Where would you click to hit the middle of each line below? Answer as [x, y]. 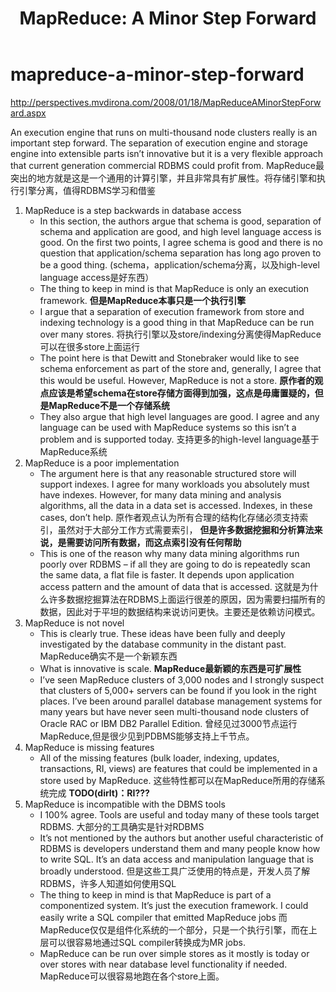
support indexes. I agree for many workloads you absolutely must [174, 484]
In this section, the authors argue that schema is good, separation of [180, 221]
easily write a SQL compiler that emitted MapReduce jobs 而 [163, 917]
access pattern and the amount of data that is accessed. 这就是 [170, 586]
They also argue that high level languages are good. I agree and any [179, 416]
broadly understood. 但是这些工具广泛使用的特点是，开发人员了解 [175, 871]
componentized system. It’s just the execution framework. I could [174, 905]
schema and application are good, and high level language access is [180, 231]
